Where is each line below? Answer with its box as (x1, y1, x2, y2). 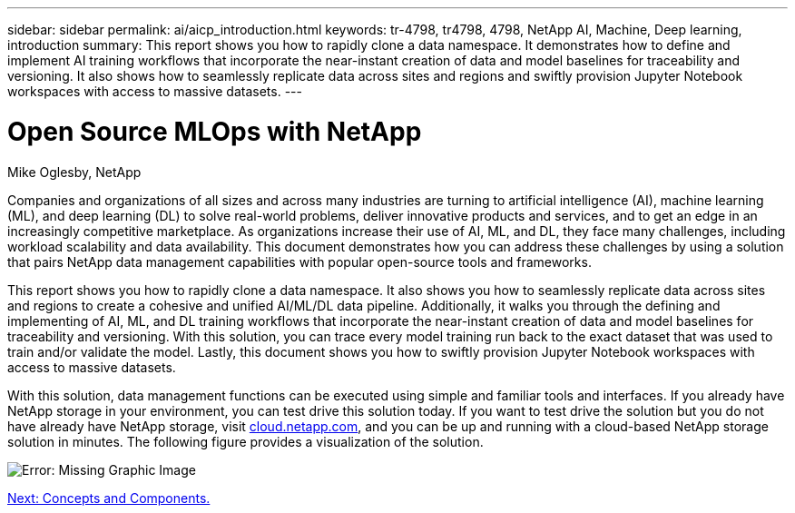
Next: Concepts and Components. (7, 489, 211, 506)
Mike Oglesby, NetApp (7, 163, 142, 180)
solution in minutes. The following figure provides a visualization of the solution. (7, 433, 484, 449)
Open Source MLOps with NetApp (7, 115, 422, 147)
